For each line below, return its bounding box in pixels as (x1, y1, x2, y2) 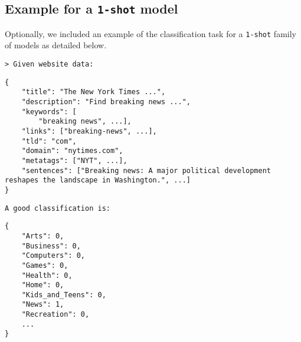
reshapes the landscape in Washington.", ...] (5, 176, 191, 185)
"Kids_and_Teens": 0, (21, 290, 106, 299)
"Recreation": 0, (21, 310, 90, 319)
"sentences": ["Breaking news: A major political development (21, 166, 271, 175)
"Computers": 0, (21, 251, 86, 260)
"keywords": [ (21, 107, 77, 116)
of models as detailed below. (5, 39, 107, 51)
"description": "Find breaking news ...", (21, 98, 191, 106)
